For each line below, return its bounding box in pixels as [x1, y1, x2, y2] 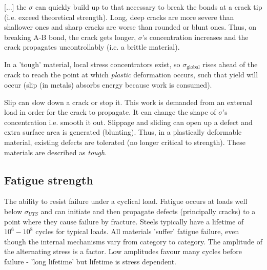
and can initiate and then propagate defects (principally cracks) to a [40, 205, 256, 216]
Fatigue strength [4, 172, 93, 188]
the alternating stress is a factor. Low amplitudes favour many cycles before [4, 246, 242, 257]
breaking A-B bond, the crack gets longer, [4, 31, 136, 42]
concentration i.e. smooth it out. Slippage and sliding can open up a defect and [4, 116, 253, 127]
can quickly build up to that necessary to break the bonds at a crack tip [35, 2, 262, 12]
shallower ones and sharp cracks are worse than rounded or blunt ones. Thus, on [4, 22, 256, 32]
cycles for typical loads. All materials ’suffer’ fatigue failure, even [35, 226, 239, 237]
